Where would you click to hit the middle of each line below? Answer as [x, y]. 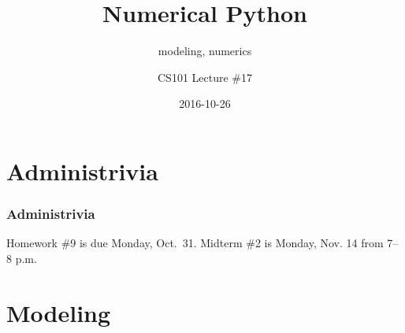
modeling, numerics [205, 51]
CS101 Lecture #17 [205, 77]
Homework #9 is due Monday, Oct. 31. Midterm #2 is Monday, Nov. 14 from [195, 243]
